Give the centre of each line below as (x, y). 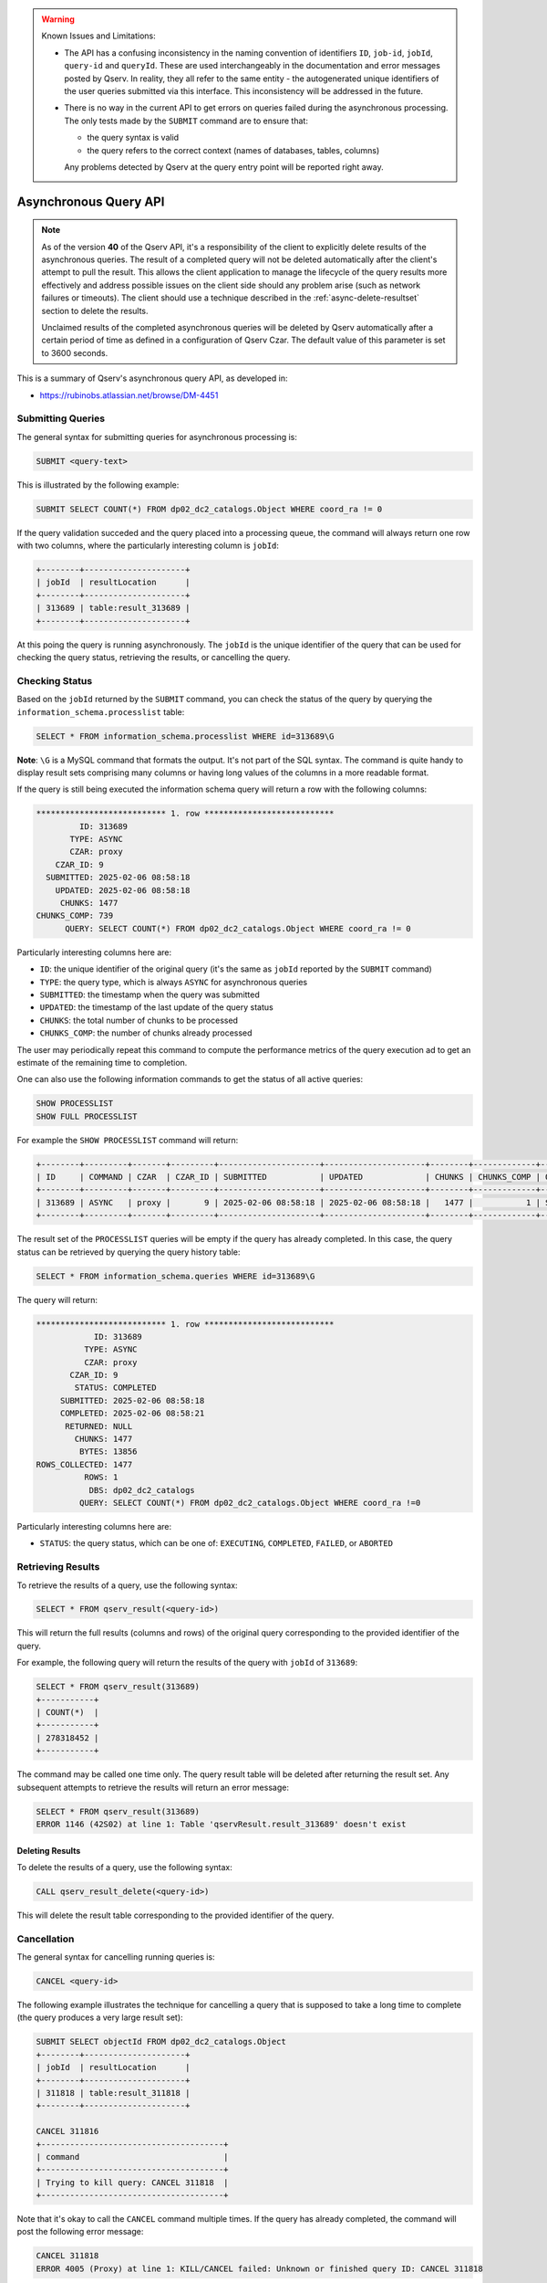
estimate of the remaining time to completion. (102, 1062)
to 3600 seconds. (75, 352)
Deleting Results (49, 1850)
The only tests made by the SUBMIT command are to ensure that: (186, 121)
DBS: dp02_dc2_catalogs (142, 1490)
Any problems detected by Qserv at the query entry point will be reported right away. (224, 167)
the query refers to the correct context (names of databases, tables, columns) (233, 150)
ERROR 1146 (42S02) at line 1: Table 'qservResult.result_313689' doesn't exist (221, 1824)
